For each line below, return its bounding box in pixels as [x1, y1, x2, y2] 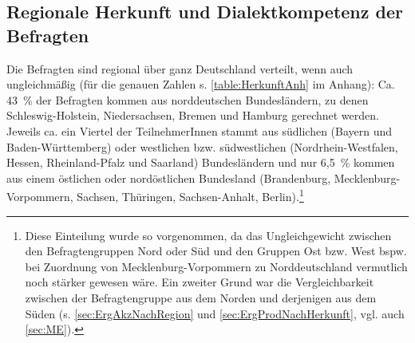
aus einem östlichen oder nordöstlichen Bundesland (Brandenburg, [6, 169, 331, 186]
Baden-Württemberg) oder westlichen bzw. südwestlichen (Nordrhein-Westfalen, [6, 138, 398, 155]
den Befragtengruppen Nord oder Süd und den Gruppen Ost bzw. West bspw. [25, 242, 407, 259]
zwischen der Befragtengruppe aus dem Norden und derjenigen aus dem [25, 289, 377, 306]
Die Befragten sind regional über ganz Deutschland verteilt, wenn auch [6, 60, 354, 77]
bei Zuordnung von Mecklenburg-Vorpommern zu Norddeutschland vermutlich [25, 258, 408, 274]
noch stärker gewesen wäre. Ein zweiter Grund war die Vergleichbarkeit [25, 274, 374, 290]
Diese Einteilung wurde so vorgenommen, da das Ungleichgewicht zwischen [25, 227, 392, 243]
